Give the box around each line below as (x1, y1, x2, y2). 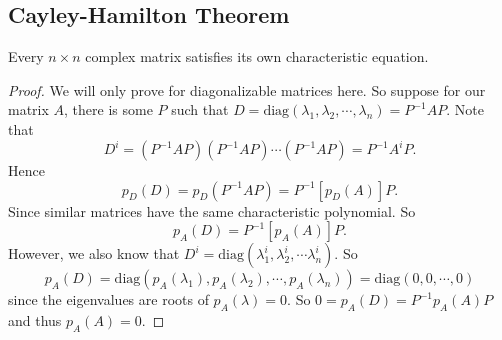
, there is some (64, 99, 153, 120)
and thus (8, 310, 62, 331)
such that (171, 99, 229, 120)
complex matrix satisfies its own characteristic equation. (85, 46, 429, 67)
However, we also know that (8, 243, 180, 264)
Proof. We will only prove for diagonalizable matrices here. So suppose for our (8, 79, 486, 100)
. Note (446, 99, 484, 120)
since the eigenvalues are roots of (8, 289, 209, 310)
